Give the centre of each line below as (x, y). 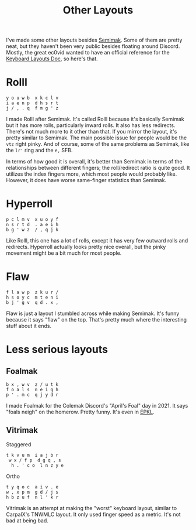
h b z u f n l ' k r (32, 497)
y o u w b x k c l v (32, 98)
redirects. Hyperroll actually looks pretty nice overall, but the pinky (86, 247)
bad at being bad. (27, 520)
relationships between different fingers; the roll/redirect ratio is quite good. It (98, 168)
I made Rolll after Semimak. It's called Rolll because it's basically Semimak (95, 119)
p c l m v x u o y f (32, 220)
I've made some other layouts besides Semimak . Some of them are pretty (94, 40)
